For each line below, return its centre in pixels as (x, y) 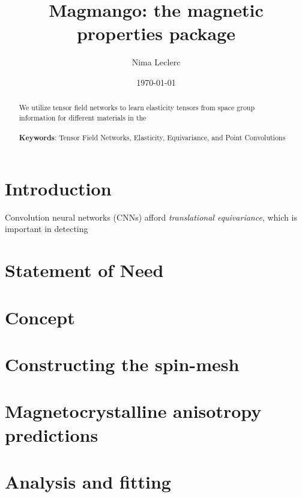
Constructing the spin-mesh (122, 364)
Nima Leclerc (156, 62)
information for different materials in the (83, 117)
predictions (52, 434)
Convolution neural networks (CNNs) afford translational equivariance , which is (151, 217)
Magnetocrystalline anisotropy (133, 411)
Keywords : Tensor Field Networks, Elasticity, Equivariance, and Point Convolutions (152, 138)
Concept (40, 317)
